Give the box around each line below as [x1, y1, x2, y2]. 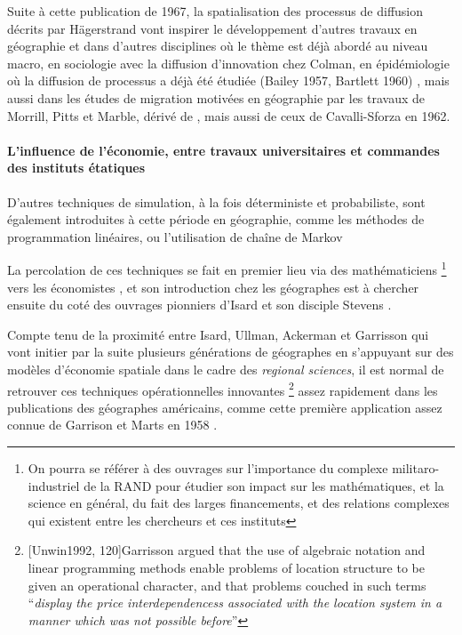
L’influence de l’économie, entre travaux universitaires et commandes [7, 141, 440, 159]
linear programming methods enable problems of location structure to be [28, 558, 425, 576]
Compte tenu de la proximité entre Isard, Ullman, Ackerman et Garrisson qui [7, 325, 429, 343]
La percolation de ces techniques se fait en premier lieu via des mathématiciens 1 [7, 258, 447, 278]
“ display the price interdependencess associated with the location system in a [28, 593, 442, 612]
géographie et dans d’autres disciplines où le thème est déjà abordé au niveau [7, 36, 428, 55]
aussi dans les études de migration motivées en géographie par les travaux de [7, 88, 426, 107]
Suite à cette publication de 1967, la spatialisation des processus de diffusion [7, 2, 424, 20]
